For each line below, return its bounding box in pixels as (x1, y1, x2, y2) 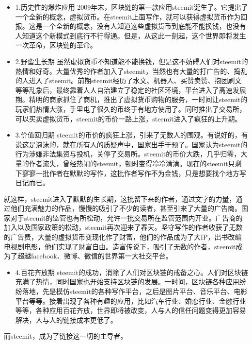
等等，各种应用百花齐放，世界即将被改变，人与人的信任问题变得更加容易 (15, 305, 246, 315)
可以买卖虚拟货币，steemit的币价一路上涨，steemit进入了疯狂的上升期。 (15, 113, 242, 123)
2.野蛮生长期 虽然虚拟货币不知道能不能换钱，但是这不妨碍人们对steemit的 (15, 56, 248, 66)
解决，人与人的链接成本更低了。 (15, 314, 117, 325)
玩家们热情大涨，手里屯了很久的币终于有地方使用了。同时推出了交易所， (15, 103, 246, 114)
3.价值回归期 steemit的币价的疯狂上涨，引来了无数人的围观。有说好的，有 (15, 130, 248, 140)
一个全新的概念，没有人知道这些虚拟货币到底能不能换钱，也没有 (42, 21, 246, 31)
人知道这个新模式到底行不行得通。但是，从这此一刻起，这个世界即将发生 (15, 30, 246, 40)
